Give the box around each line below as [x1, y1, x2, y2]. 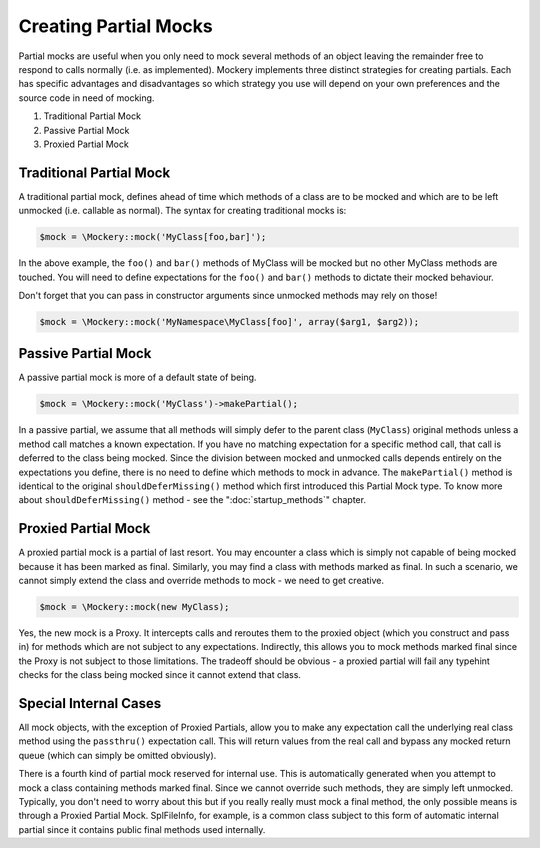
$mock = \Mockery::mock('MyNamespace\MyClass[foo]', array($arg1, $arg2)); [39, 316, 420, 327]
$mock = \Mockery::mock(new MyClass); [39, 601, 230, 613]
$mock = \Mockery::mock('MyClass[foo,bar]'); [39, 231, 267, 243]
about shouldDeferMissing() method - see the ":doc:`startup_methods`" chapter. [18, 494, 367, 506]
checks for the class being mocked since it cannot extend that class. [18, 669, 302, 681]
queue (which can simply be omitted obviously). [18, 749, 217, 761]
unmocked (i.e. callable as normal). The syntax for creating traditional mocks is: [18, 205, 347, 217]
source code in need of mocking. [18, 91, 155, 104]
